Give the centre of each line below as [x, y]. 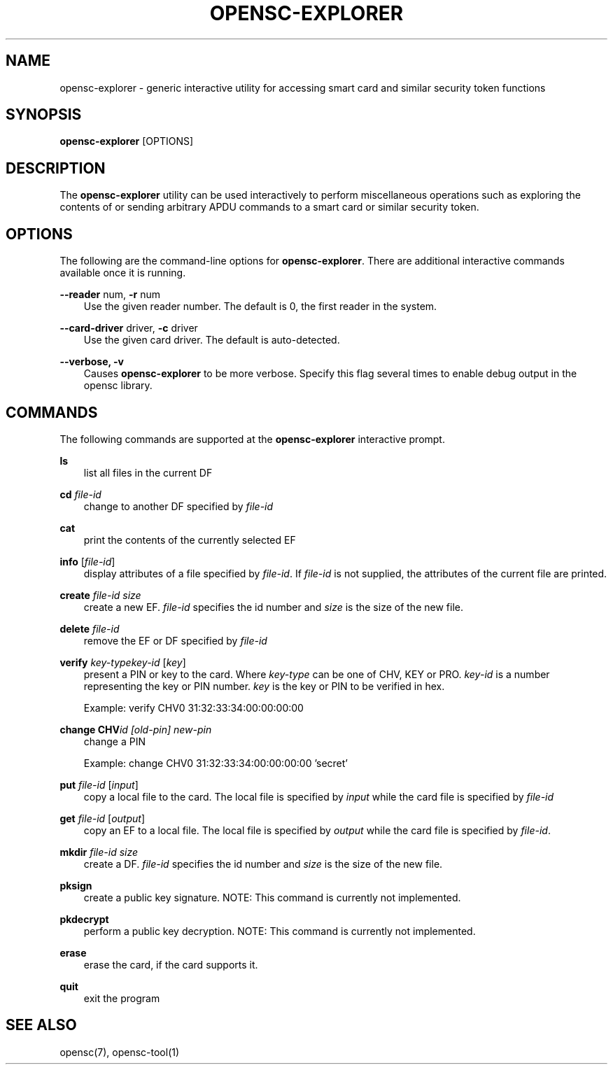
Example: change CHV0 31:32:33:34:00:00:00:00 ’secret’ [216, 763]
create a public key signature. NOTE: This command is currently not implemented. [272, 897]
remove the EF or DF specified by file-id [175, 640]
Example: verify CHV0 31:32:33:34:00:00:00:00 [193, 708]
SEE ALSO [41, 1025]
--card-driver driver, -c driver [129, 328]
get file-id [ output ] [103, 818]
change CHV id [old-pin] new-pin [136, 729]
